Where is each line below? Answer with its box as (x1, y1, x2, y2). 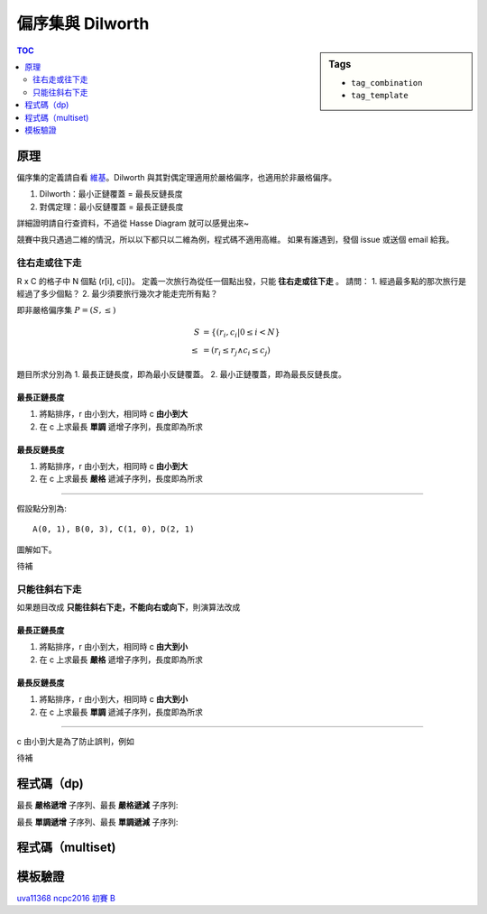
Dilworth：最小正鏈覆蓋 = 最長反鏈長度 (39, 189, 183, 199)
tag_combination (351, 78, 423, 88)
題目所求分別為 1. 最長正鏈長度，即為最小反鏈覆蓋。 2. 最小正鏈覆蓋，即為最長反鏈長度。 (16, 368, 347, 379)
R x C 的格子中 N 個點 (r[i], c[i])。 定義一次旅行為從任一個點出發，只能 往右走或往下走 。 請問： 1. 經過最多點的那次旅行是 (16, 275, 467, 286)
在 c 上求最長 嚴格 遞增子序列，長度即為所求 (39, 654, 203, 665)
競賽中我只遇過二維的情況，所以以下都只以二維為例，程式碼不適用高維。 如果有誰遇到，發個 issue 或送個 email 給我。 (16, 235, 455, 245)
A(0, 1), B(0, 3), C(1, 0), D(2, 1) (32, 524, 195, 534)
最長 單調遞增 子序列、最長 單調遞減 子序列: (16, 817, 179, 827)
